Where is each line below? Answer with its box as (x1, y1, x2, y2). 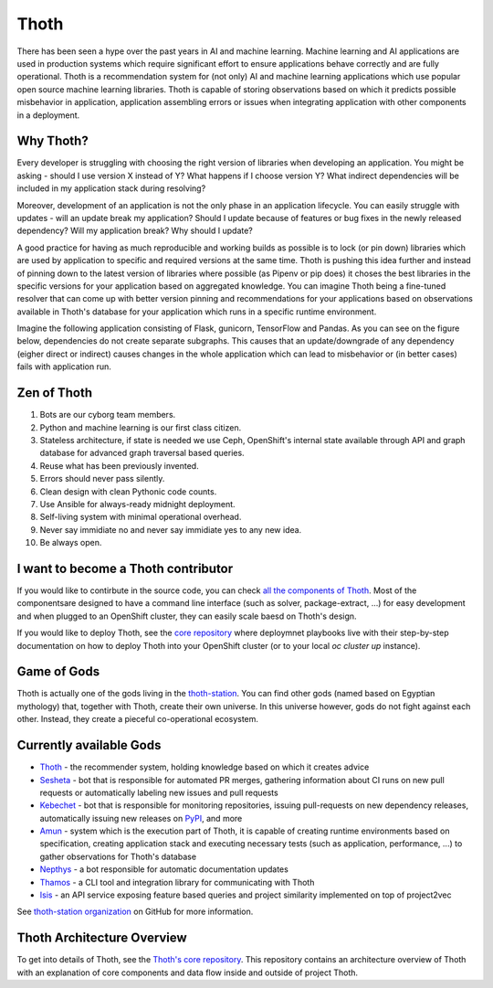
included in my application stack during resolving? (16, 183, 206, 194)
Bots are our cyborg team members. (39, 409, 176, 420)
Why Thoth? (16, 133, 89, 149)
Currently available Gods (16, 738, 162, 753)
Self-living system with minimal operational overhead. (39, 512, 242, 523)
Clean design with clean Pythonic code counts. (39, 485, 217, 497)
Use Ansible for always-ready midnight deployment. (39, 498, 236, 509)
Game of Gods (16, 664, 100, 680)
